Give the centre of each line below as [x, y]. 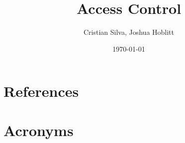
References [41, 91]
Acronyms [39, 130]
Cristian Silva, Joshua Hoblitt [129, 32]
